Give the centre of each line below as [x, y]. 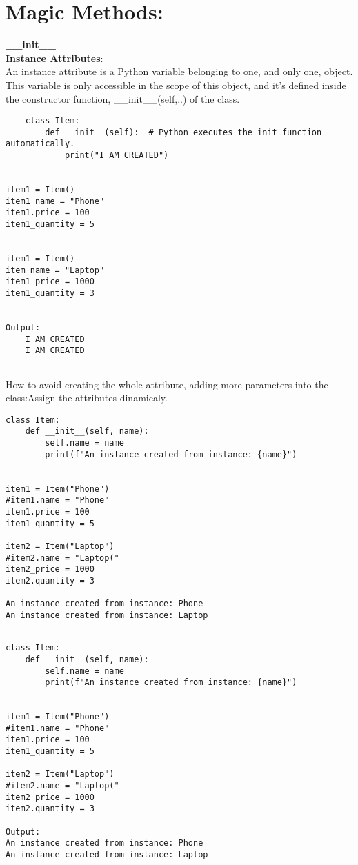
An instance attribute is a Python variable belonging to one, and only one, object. [179, 71]
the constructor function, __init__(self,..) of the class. [123, 98]
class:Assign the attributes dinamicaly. [87, 398]
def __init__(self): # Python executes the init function [183, 132]
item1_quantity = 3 [50, 293]
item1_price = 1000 [50, 282]
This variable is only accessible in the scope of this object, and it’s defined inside [176, 84]
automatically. [40, 144]
